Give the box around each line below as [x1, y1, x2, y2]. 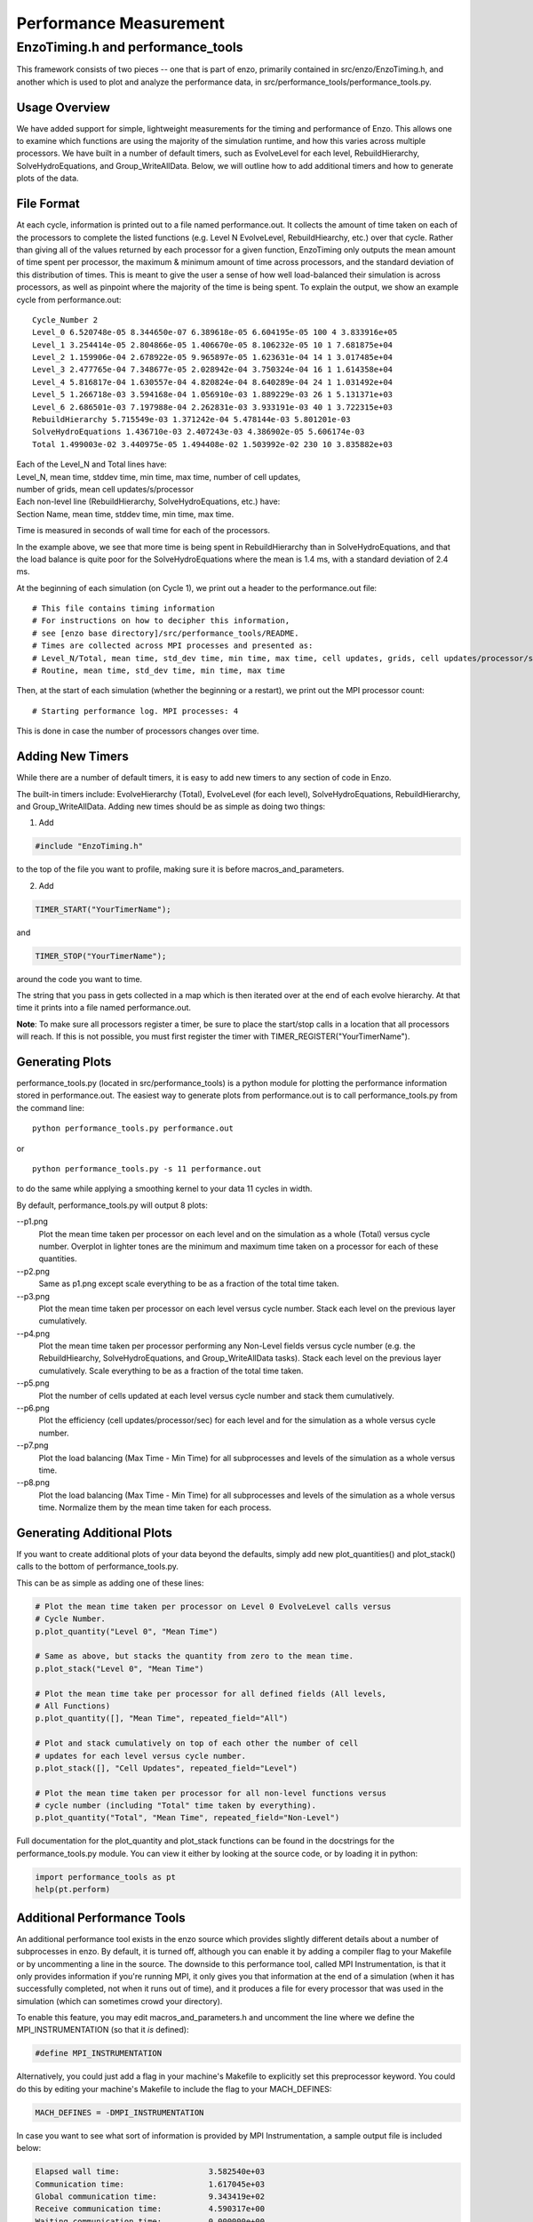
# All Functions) [35, 1700, 111, 1711]
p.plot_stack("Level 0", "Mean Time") [35, 1663, 204, 1674]
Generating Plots [16, 1054, 112, 1069]
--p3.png [16, 1291, 51, 1301]
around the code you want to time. [16, 973, 142, 984]
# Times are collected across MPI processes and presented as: [32, 641, 314, 651]
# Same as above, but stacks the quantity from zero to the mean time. [35, 1651, 354, 1661]
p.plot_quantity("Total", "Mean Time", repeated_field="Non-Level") [35, 1813, 340, 1823]
